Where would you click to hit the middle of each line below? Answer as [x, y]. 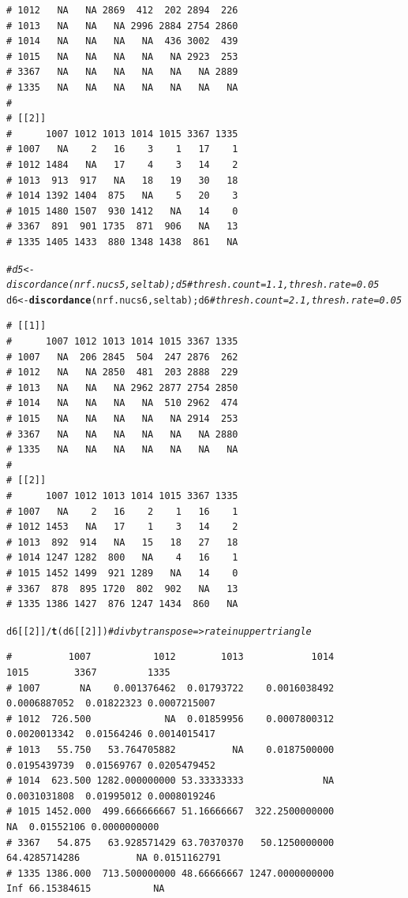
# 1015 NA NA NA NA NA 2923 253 [122, 56]
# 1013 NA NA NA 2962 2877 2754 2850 [122, 388]
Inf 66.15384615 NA [86, 889]
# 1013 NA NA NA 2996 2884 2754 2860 [122, 26]
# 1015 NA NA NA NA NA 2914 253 [122, 419]
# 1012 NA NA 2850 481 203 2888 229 [122, 373]
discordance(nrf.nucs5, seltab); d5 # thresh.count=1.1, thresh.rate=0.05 [193, 285]
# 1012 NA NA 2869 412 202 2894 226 [122, 10]
